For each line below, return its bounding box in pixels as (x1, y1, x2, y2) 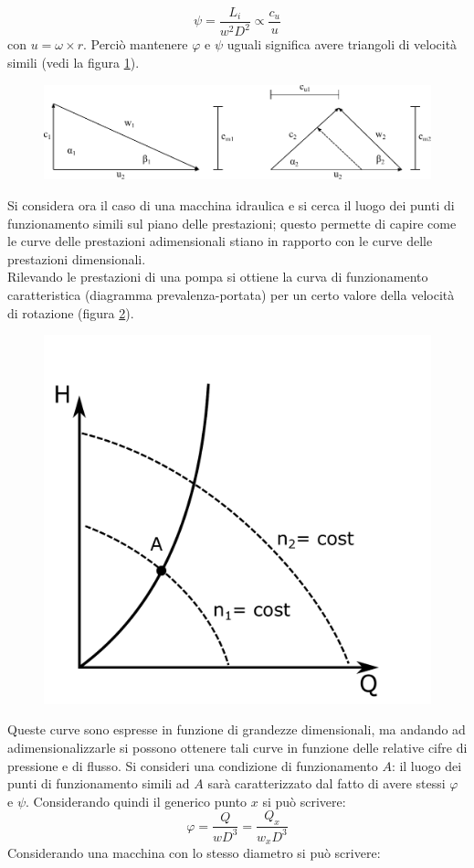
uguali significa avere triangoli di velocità (226, 35, 458, 54)
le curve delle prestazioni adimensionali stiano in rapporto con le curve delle (7, 231, 433, 251)
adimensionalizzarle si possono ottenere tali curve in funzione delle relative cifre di (7, 738, 468, 757)
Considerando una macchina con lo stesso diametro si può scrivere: (7, 843, 381, 863)
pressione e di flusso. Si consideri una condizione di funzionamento (7, 755, 378, 775)
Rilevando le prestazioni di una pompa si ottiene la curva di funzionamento (7, 267, 428, 286)
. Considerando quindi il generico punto (26, 791, 248, 810)
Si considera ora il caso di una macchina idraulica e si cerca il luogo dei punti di (7, 196, 455, 214)
